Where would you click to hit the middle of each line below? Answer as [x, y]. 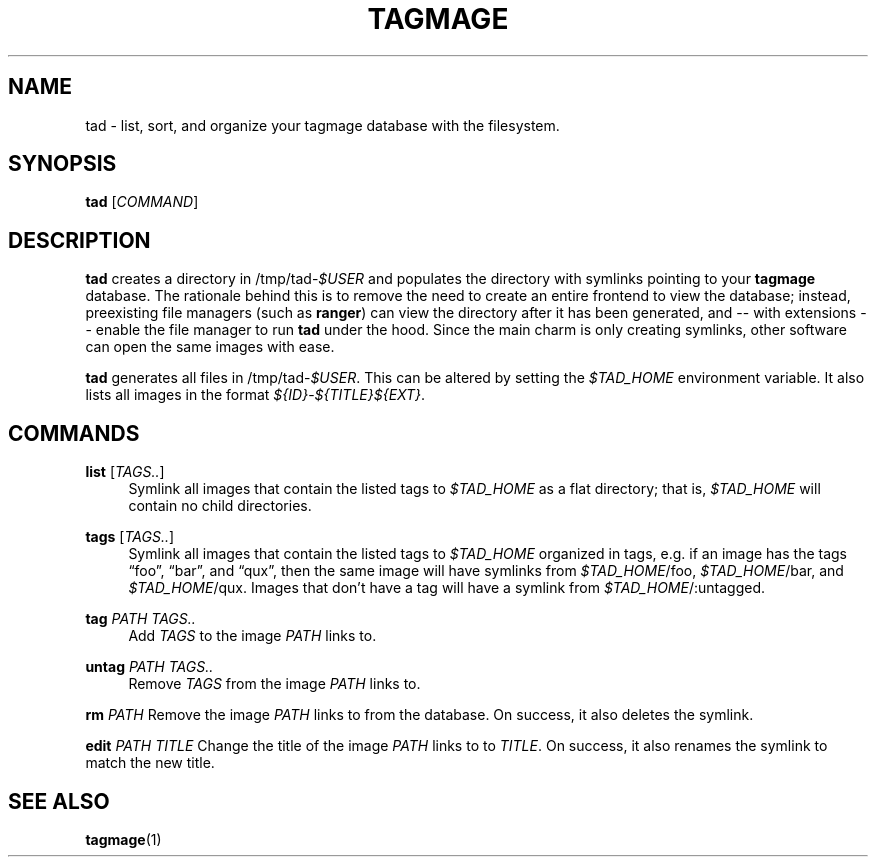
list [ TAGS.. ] [125, 472]
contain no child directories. [220, 506]
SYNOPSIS [62, 164]
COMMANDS [74, 433]
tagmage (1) [123, 839]
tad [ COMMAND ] [142, 202]
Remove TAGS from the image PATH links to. [274, 684]
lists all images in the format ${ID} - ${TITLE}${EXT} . [255, 395]
